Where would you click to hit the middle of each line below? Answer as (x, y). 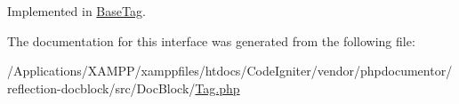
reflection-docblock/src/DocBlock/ (101, 88)
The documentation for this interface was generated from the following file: (211, 40)
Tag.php (217, 88)
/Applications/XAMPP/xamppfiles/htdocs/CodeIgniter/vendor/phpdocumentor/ (230, 71)
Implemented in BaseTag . (76, 11)
